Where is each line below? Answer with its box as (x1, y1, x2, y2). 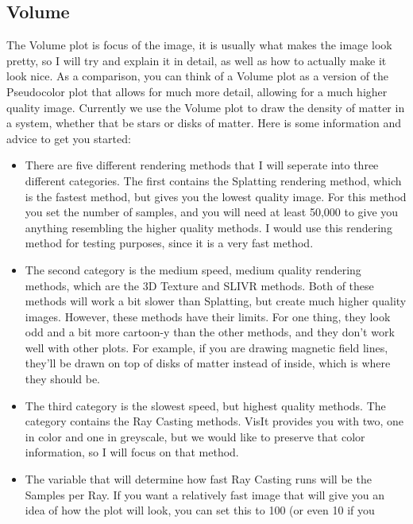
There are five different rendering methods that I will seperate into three (25, 157, 379, 173)
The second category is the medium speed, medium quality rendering (25, 261, 361, 278)
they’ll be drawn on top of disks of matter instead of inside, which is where (25, 355, 391, 371)
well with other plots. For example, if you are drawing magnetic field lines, (25, 339, 388, 355)
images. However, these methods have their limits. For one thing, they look (25, 308, 391, 324)
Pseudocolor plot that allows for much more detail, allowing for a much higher (6, 83, 388, 99)
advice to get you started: (6, 130, 131, 146)
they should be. (25, 371, 101, 387)
